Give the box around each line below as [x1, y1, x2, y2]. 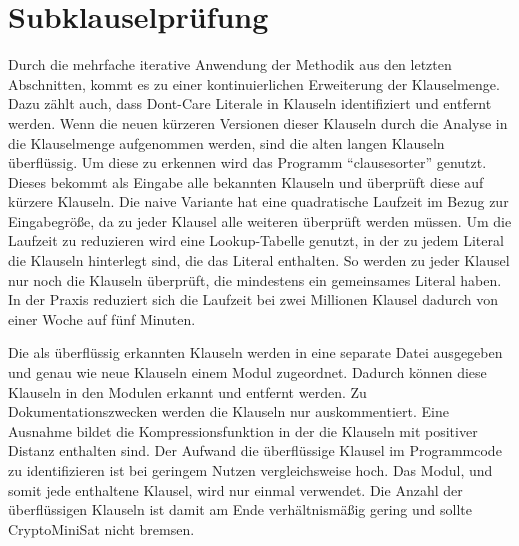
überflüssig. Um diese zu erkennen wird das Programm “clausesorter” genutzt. [8, 152, 487, 173]
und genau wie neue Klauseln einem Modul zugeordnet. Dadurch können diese [8, 362, 487, 383]
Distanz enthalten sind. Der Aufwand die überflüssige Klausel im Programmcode [8, 440, 502, 461]
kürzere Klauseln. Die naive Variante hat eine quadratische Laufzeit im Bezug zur [8, 191, 509, 212]
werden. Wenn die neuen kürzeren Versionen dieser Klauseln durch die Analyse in [8, 112, 508, 133]
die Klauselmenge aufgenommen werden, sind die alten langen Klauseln [8, 132, 445, 153]
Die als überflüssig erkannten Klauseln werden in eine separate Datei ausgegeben [8, 342, 503, 363]
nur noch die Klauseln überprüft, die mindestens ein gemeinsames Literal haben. [8, 269, 502, 290]
